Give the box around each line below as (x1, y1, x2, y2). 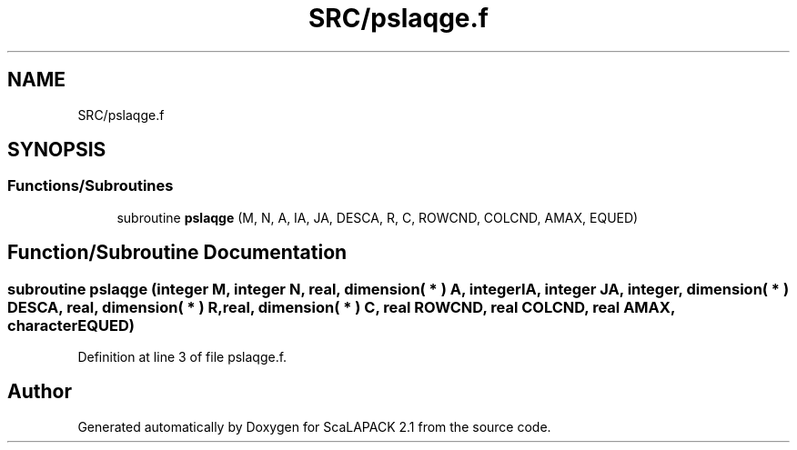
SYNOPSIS (7, 138, 106, 162)
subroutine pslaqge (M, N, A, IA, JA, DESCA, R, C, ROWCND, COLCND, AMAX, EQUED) (116, 209, 639, 225)
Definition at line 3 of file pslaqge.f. (77, 349, 288, 365)
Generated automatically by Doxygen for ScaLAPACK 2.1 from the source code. (77, 418, 551, 435)
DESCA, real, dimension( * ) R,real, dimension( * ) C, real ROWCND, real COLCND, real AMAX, (7, 297, 675, 316)
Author (7, 380, 72, 404)
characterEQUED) (7, 315, 135, 335)
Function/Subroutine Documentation (7, 241, 348, 265)
